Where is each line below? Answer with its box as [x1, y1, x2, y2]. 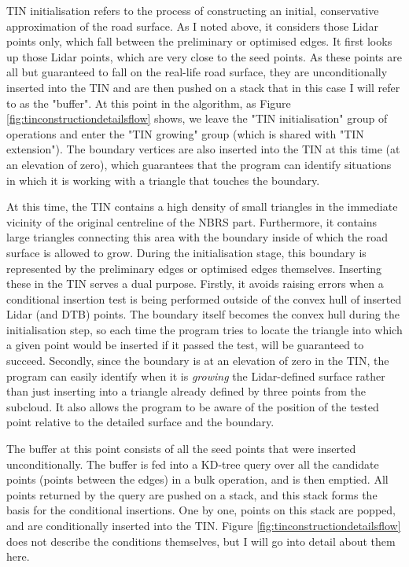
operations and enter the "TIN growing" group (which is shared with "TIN [6, 125, 364, 142]
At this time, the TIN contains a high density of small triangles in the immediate [6, 198, 398, 215]
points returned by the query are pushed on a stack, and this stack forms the [6, 486, 378, 503]
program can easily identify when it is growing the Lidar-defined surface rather [6, 367, 385, 384]
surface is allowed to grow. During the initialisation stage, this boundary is [6, 244, 367, 260]
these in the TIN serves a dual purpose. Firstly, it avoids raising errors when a [6, 275, 384, 292]
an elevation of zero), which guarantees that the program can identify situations [6, 156, 392, 172]
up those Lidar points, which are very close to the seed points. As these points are [6, 48, 402, 64]
